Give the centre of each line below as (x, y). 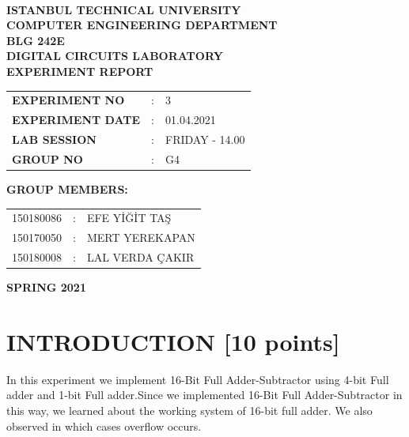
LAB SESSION (54, 139)
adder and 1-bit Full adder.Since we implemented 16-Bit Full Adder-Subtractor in (204, 395)
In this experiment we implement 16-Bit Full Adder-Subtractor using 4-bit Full (198, 379)
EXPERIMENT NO (68, 100)
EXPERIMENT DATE (76, 120)
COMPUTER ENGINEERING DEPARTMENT (142, 25)
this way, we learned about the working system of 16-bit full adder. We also (189, 410)
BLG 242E (36, 40)
